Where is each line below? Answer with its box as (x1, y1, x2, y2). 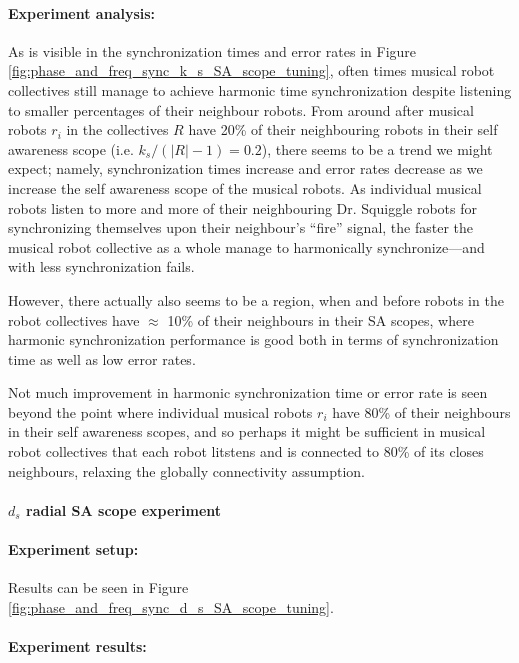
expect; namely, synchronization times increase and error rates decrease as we (8, 158, 483, 179)
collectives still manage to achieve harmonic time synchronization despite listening (8, 79, 512, 100)
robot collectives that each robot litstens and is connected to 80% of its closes (8, 441, 484, 462)
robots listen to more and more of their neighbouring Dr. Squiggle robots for (8, 197, 478, 218)
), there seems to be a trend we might (261, 138, 493, 159)
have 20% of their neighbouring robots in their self (188, 119, 498, 140)
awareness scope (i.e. (8, 138, 134, 159)
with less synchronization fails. (8, 256, 195, 277)
